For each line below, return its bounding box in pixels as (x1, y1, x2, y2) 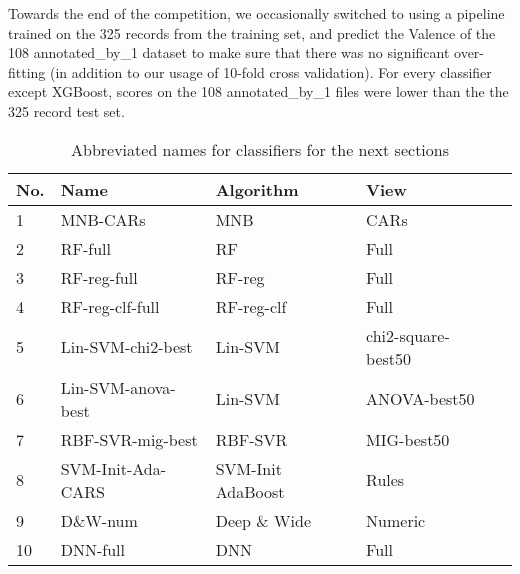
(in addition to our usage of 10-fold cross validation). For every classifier (50, 61, 492, 82)
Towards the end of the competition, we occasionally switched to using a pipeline (8, 3, 505, 23)
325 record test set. (8, 100, 125, 121)
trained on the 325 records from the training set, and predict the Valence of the (8, 22, 496, 43)
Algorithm (215, 177, 299, 201)
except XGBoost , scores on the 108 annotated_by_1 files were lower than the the (8, 81, 509, 102)
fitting (8, 61, 46, 82)
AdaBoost (215, 479, 285, 503)
